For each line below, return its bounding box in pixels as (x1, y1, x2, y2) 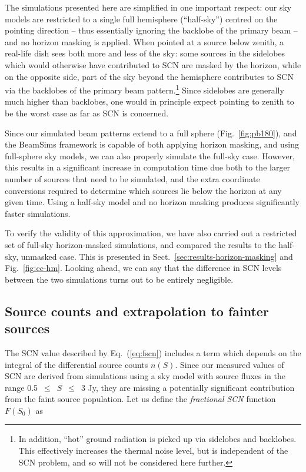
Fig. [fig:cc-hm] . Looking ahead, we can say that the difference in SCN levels (5, 262, 282, 274)
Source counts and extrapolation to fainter (5, 302, 269, 320)
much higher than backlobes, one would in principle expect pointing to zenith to (5, 95, 294, 108)
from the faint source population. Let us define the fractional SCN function (5, 393, 276, 405)
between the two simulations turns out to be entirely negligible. (5, 273, 234, 285)
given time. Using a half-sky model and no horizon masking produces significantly (5, 196, 300, 208)
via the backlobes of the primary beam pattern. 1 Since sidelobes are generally (5, 82, 284, 96)
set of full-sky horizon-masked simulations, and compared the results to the (5, 238, 276, 250)
